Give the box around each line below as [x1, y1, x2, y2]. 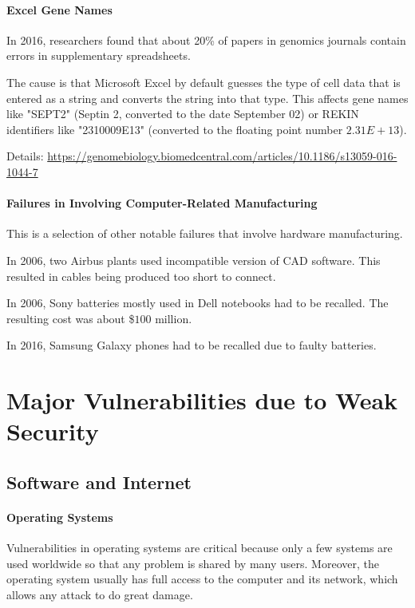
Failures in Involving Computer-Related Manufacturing [6, 195, 318, 211]
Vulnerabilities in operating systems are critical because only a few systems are [6, 539, 393, 556]
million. [155, 310, 192, 326]
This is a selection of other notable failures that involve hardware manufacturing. [6, 225, 403, 242]
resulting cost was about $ [6, 310, 135, 326]
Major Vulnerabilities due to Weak [6, 384, 398, 417]
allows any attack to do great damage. [6, 586, 193, 602]
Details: [6, 148, 44, 164]
